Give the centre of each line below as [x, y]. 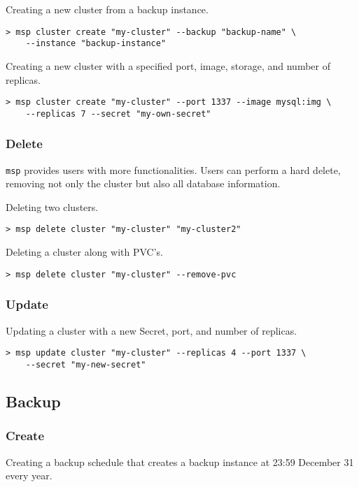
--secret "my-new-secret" [86, 364]
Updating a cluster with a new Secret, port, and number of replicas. [152, 330]
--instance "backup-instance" [96, 44]
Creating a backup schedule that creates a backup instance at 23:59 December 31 [180, 461]
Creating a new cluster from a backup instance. [107, 9]
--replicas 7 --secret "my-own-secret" [118, 114]
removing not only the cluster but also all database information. [143, 183]
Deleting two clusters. [52, 206]
